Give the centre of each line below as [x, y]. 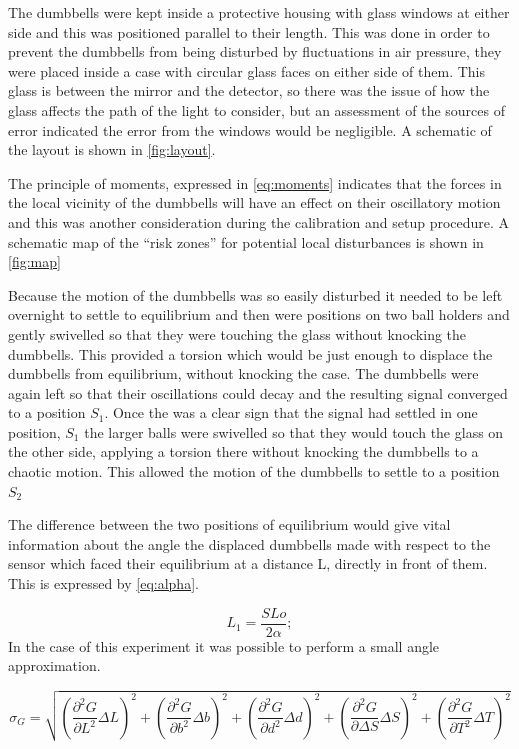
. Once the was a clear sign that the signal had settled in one [291, 412]
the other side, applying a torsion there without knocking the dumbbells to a [243, 451]
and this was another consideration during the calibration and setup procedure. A [259, 221]
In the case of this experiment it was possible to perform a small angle [224, 645]
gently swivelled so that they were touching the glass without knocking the [237, 333]
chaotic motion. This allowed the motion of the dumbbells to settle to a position [254, 471]
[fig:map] [34, 261]
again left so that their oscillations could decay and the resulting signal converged [258, 392]
